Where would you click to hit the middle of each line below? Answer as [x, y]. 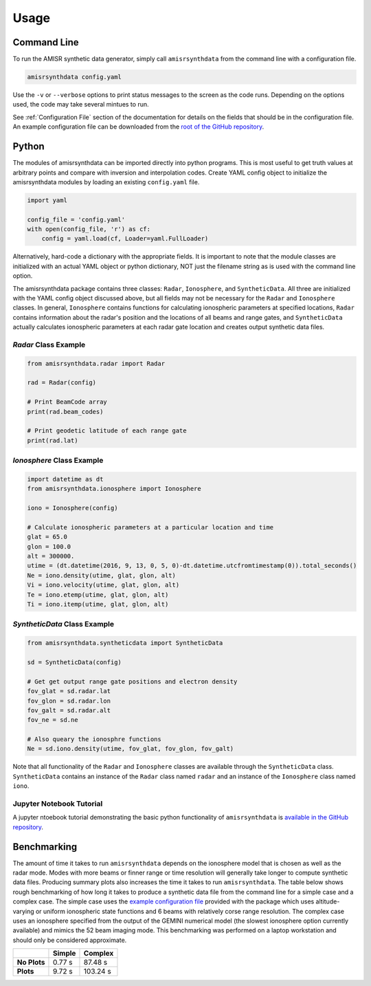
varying [23, 911]
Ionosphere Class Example [58, 461]
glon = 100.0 [49, 546]
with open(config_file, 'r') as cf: [89, 229]
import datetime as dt [65, 479]
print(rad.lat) [53, 440]
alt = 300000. [51, 556]
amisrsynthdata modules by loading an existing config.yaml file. [106, 182]
